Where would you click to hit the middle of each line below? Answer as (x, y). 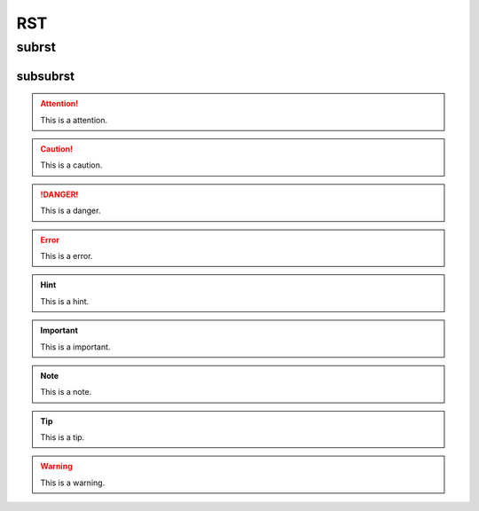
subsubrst (46, 76)
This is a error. (67, 255)
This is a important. (75, 347)
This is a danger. (71, 211)
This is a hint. (65, 301)
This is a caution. (71, 165)
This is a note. (66, 392)
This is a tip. (63, 437)
